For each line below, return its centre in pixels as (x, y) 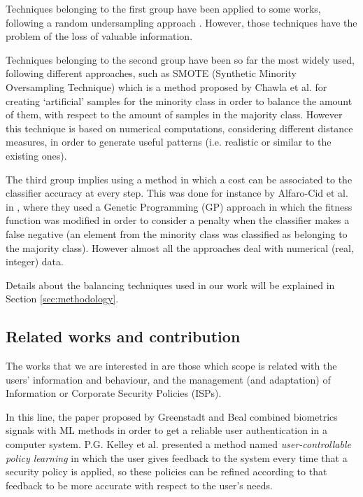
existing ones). (36, 155)
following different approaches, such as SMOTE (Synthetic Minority (151, 73)
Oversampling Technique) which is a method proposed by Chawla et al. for (166, 86)
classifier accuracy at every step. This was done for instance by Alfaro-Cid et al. (177, 193)
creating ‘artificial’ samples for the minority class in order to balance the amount (179, 100)
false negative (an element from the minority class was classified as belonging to (177, 233)
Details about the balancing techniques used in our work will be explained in (170, 285)
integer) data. (35, 261)
